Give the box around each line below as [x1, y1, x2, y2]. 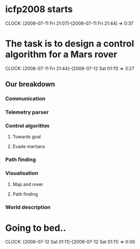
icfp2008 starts [5, 4, 73, 15]
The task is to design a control [5, 38, 134, 49]
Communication [5, 95, 45, 102]
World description [5, 204, 51, 211]
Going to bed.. [5, 222, 66, 233]
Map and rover [12, 181, 43, 187]
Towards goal [12, 134, 41, 140]
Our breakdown [5, 80, 56, 89]
